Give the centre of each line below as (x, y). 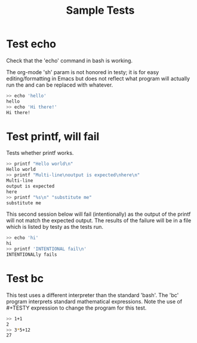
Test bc (25, 279)
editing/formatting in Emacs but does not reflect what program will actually (98, 78)
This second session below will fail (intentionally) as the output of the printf (98, 214)
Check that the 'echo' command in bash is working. (70, 60)
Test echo (31, 44)
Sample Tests (100, 10)
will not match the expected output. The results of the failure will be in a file (99, 220)
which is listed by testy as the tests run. (55, 227)
